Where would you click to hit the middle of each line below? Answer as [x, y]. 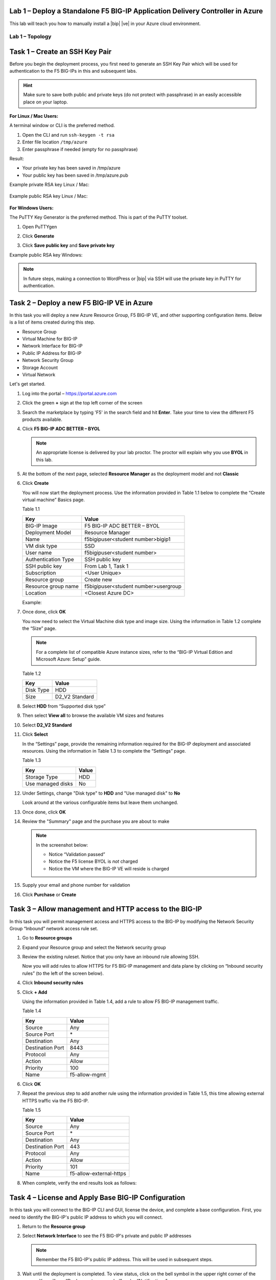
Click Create [36, 483]
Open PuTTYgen [40, 227]
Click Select [35, 734]
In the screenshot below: [62, 845]
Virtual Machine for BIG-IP [50, 339]
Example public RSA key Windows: [46, 255]
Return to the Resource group [54, 1227]
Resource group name [52, 586]
